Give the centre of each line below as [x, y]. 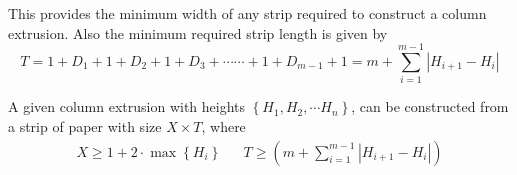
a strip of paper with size [85, 125]
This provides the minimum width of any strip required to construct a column [247, 13]
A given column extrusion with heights [127, 106]
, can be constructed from [430, 106]
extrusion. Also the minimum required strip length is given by [198, 32]
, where [223, 125]
